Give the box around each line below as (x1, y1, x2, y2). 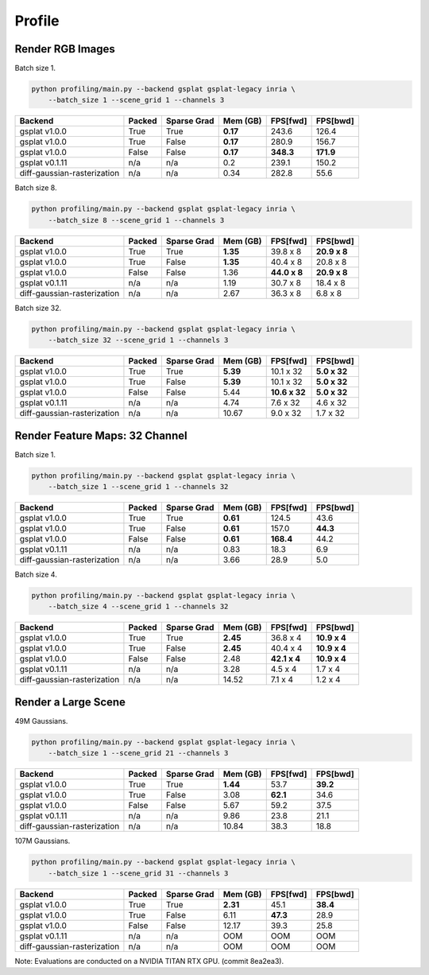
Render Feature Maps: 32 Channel (14, 429, 187, 442)
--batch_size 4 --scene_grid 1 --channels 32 (48, 602, 229, 612)
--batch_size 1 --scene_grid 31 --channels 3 (48, 868, 229, 878)
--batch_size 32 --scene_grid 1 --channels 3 (48, 336, 229, 345)
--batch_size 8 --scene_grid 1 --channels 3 (48, 216, 225, 224)
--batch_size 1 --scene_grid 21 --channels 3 (48, 748, 229, 758)
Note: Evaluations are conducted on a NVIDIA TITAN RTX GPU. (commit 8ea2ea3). (14, 956, 284, 965)
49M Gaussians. (14, 716, 68, 725)
